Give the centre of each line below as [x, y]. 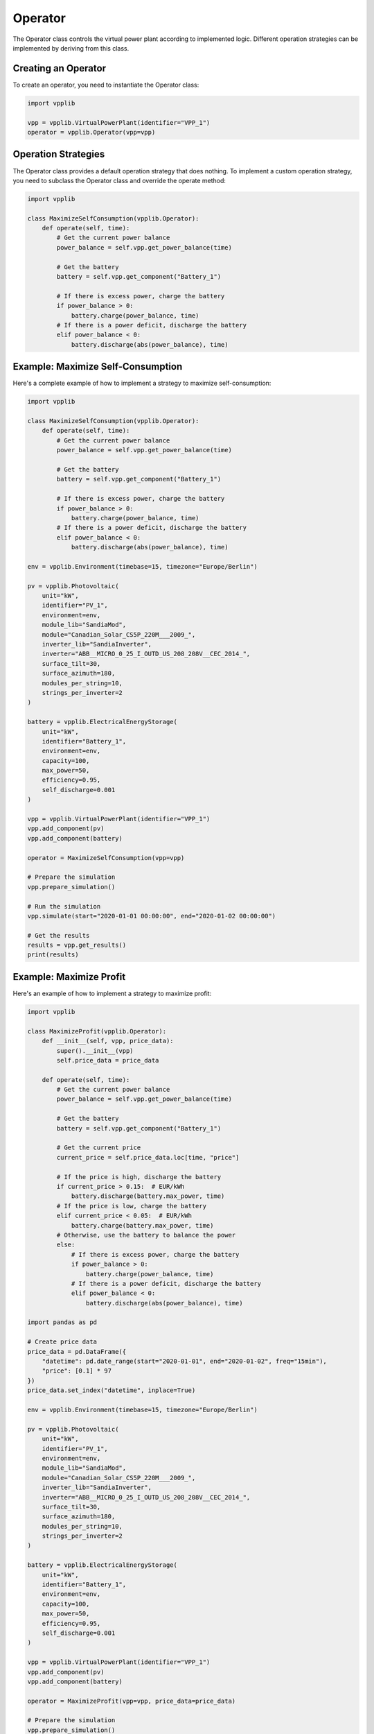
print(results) [53, 955]
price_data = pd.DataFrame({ [77, 1351]
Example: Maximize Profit [69, 977]
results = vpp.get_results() [77, 945]
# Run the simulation [64, 906]
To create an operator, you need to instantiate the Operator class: [106, 85]
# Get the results [59, 935]
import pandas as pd [62, 1322]
